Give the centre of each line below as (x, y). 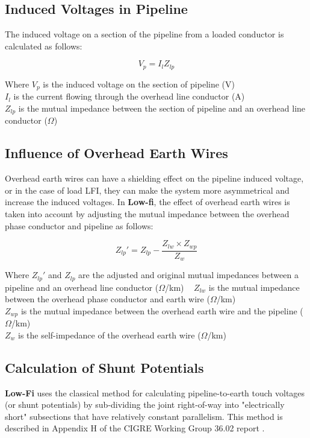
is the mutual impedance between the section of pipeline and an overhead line (162, 108)
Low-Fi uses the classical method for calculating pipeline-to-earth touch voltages (155, 392)
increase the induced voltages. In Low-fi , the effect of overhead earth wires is (147, 202)
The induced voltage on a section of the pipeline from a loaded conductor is (144, 34)
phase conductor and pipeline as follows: (79, 225)
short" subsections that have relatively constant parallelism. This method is (144, 416)
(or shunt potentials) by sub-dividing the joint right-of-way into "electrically (145, 405)
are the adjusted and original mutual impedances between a (188, 275)
